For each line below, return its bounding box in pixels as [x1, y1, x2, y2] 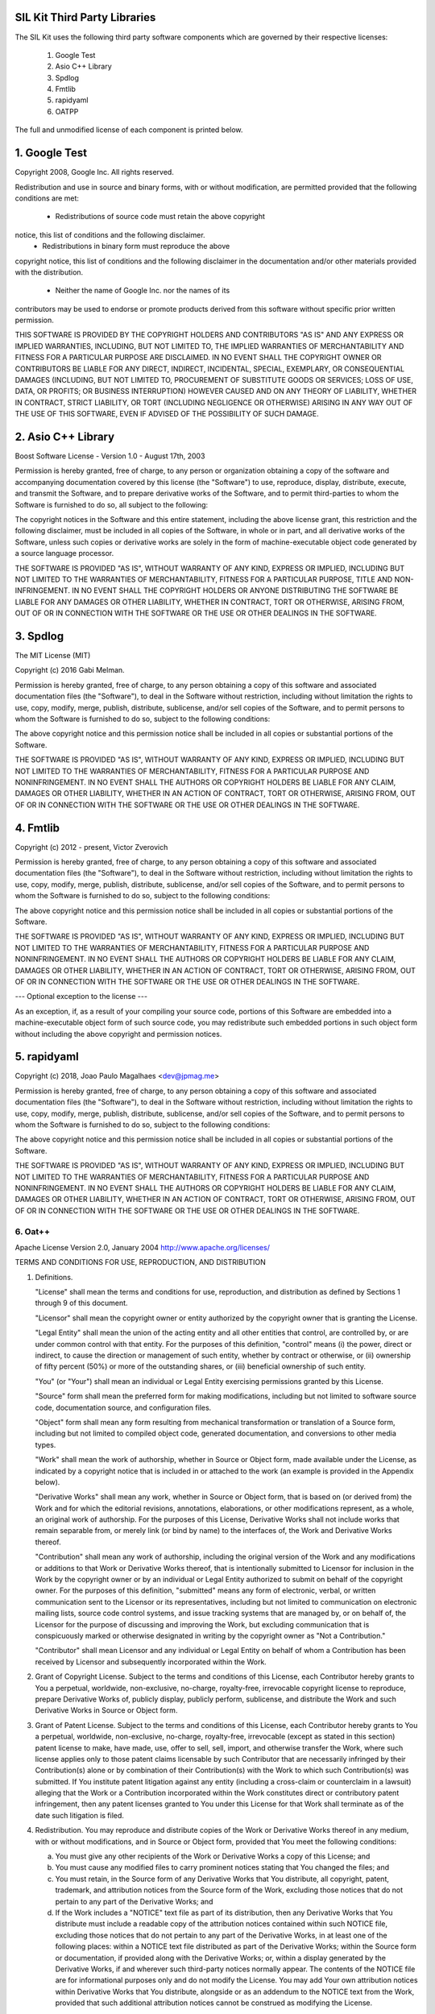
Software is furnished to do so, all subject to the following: [14, 499, 209, 509]
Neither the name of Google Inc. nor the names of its [55, 286, 230, 296]
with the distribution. [14, 267, 84, 277]
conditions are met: [14, 193, 80, 203]
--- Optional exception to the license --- [14, 992, 148, 1001]
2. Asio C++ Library [14, 430, 115, 443]
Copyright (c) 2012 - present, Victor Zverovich [14, 842, 168, 852]
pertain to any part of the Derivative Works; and [55, 1896, 213, 1906]
